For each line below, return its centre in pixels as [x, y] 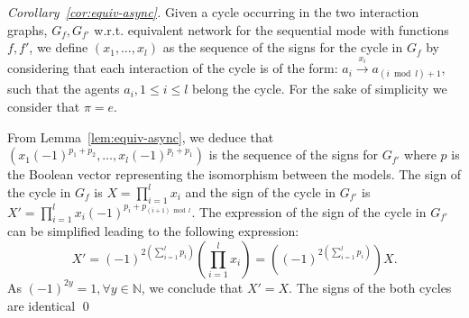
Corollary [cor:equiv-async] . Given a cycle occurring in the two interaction [213, 12]
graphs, [28, 29]
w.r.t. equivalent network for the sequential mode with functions [271, 29]
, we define [59, 47]
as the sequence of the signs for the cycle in [283, 47]
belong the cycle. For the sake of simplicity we [320, 89]
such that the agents [64, 89]
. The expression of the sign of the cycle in [309, 211]
